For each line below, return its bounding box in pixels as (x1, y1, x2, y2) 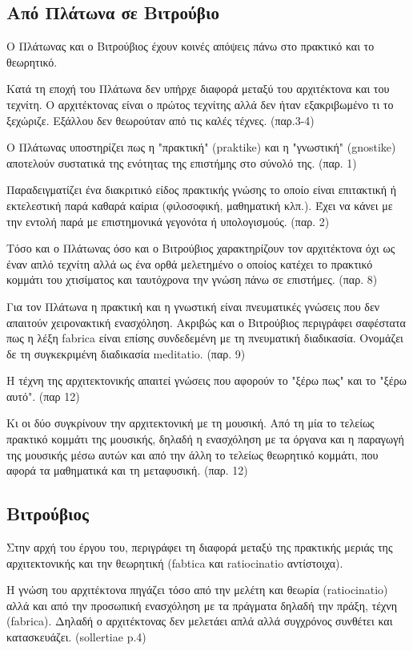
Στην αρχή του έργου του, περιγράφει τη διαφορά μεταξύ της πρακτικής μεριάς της (6, 539, 393, 556)
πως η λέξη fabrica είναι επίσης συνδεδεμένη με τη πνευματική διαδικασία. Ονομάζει (6, 330, 403, 346)
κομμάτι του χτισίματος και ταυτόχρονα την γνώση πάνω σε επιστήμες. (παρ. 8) (6, 271, 378, 288)
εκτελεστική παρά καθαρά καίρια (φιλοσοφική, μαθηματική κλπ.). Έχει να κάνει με (6, 196, 393, 213)
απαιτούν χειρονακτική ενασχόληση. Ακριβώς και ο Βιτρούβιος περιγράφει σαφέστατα (6, 313, 406, 330)
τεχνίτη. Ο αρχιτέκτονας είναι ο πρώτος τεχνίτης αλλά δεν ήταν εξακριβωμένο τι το (6, 95, 394, 112)
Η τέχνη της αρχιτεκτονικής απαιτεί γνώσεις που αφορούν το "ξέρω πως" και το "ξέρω (6, 372, 407, 389)
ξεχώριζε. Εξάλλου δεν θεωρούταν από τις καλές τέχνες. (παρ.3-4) (6, 111, 315, 128)
